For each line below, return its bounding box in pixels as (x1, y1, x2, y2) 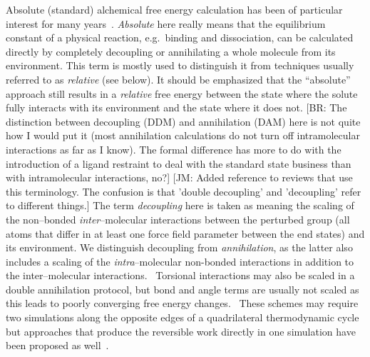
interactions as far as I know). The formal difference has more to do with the (6, 141, 341, 156)
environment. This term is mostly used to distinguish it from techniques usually (6, 58, 354, 73)
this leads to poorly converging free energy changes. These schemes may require (6, 296, 359, 311)
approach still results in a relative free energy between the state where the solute (6, 86, 358, 101)
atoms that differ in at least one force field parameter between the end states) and (6, 226, 365, 241)
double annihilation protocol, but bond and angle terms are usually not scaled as (6, 281, 359, 296)
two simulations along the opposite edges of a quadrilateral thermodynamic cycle (6, 310, 359, 325)
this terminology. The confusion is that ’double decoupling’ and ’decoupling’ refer (6, 183, 361, 198)
